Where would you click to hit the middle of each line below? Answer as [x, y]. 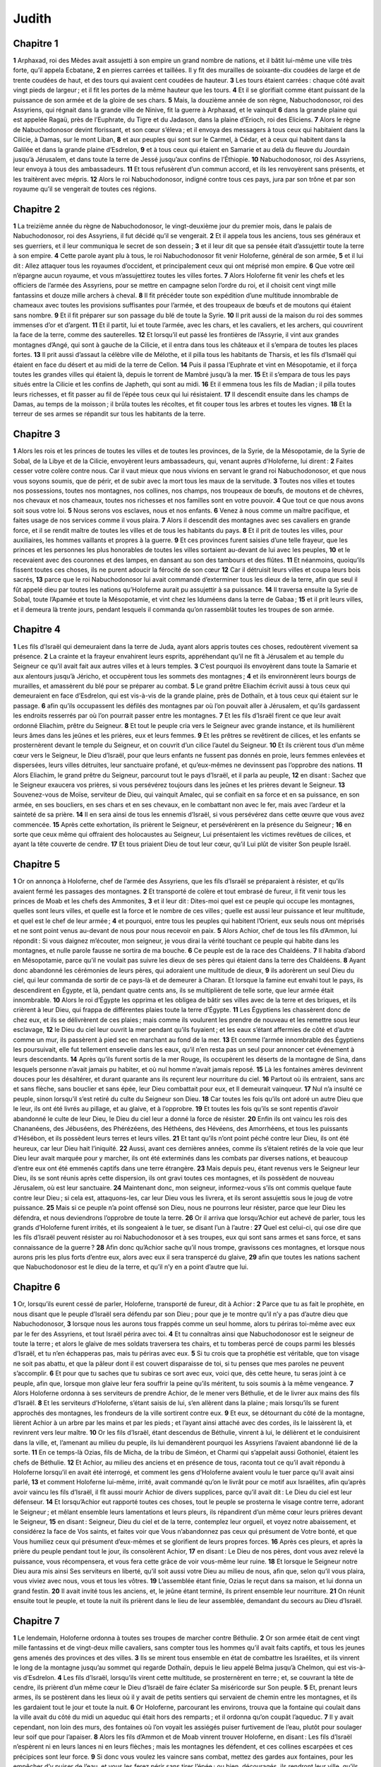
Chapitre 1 [36, 43]
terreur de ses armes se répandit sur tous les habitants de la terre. [109, 414]
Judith [32, 18]
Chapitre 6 [37, 1287]
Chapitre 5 [37, 865]
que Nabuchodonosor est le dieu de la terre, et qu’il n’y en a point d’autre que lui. [131, 1267]
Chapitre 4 [37, 629]
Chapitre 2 [37, 209]
